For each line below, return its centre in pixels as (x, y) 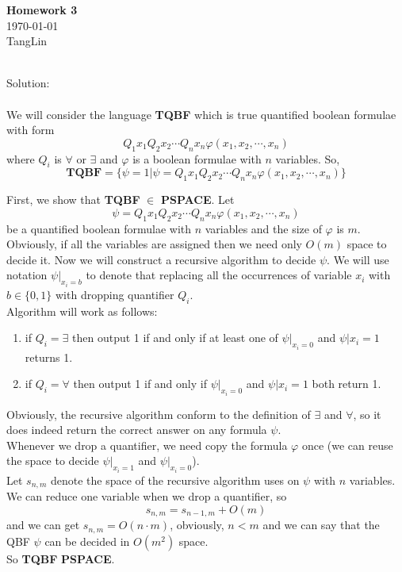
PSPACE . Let (197, 200)
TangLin (27, 41)
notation (27, 275)
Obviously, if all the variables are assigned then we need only (154, 244)
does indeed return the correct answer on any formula (137, 430)
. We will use (358, 259)
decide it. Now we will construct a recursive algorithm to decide (161, 259)
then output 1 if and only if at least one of (175, 338)
